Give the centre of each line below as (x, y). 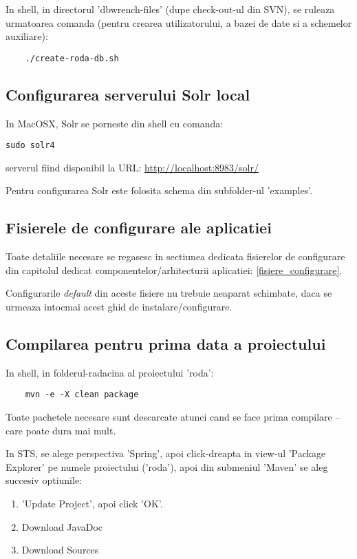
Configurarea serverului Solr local (128, 94)
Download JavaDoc (62, 526)
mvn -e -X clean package (82, 395)
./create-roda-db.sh (72, 58)
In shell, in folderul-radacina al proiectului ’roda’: (110, 372)
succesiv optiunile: (44, 480)
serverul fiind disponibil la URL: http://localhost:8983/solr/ (132, 167)
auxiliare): (27, 36)
